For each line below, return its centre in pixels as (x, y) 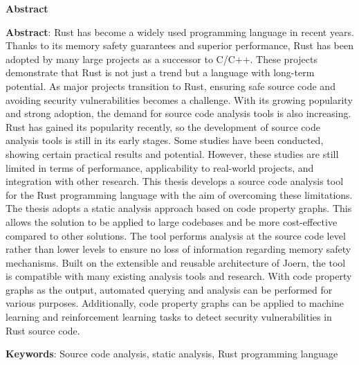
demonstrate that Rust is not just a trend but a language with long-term (160, 72)
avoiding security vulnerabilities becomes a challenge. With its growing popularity (179, 99)
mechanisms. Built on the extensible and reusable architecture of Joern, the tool (176, 262)
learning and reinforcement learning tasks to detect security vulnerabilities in (169, 317)
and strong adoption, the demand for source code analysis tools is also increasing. (178, 113)
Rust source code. (43, 330)
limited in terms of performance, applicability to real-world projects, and (160, 167)
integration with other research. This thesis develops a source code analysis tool (175, 181)
